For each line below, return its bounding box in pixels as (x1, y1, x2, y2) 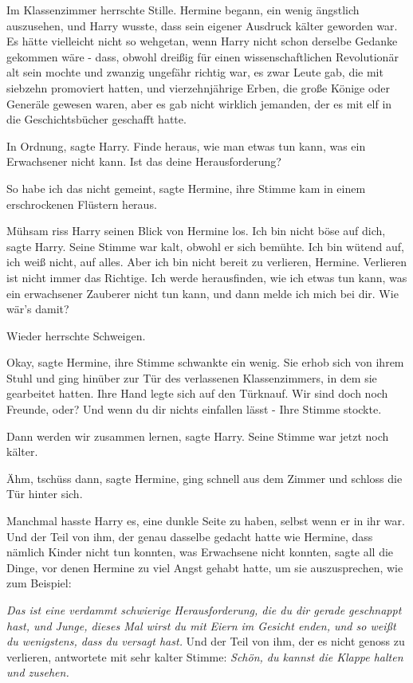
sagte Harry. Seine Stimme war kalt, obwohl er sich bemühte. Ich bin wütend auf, (6, 237, 404, 254)
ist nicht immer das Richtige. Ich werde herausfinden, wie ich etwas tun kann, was (6, 269, 407, 285)
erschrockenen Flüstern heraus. (6, 195, 157, 212)
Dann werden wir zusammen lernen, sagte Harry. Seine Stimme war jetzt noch (6, 427, 389, 444)
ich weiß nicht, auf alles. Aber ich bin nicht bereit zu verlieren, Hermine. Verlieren (6, 253, 407, 270)
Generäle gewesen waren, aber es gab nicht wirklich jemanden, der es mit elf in (6, 95, 392, 112)
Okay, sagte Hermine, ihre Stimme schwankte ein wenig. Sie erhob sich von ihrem (6, 354, 404, 371)
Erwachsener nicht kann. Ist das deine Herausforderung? (6, 153, 281, 170)
